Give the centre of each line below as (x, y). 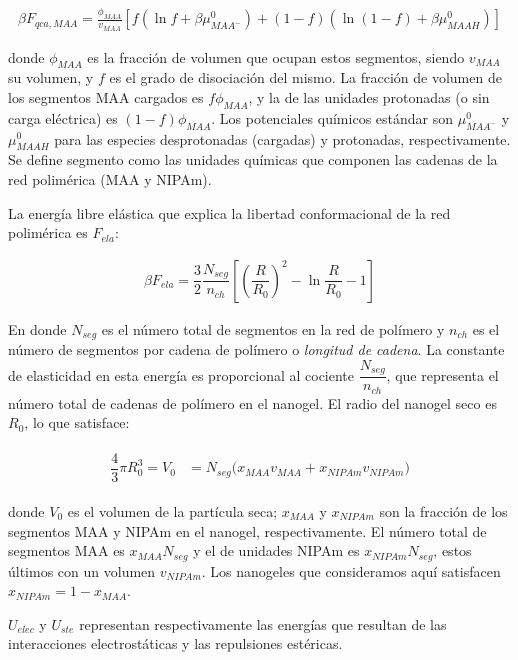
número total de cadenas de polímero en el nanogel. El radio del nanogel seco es (252, 402)
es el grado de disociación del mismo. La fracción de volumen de (305, 77)
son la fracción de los (443, 511)
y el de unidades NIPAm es (276, 550)
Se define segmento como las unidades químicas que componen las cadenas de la (253, 159)
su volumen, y (51, 77)
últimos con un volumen (82, 570)
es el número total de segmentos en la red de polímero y (273, 328)
